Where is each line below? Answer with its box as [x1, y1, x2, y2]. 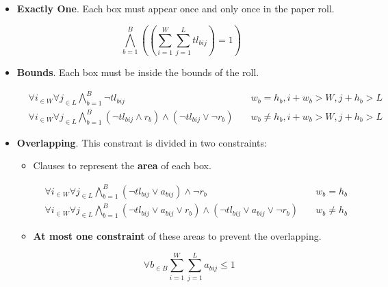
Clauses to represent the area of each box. [33, 158, 211, 173]
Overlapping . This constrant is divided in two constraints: [16, 135, 267, 149]
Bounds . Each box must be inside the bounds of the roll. [16, 65, 259, 79]
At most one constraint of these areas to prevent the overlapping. [33, 229, 322, 243]
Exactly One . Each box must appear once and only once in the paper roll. [16, 1, 335, 15]
